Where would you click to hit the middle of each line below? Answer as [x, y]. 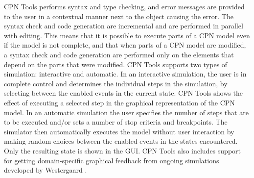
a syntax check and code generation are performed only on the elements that [119, 54]
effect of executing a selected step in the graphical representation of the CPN [119, 102]
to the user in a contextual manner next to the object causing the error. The [119, 16]
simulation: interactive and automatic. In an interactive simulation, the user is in [125, 74]
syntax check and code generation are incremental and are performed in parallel [124, 26]
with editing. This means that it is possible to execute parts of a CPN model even [127, 35]
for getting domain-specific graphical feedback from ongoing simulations [112, 160]
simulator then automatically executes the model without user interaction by [119, 131]
